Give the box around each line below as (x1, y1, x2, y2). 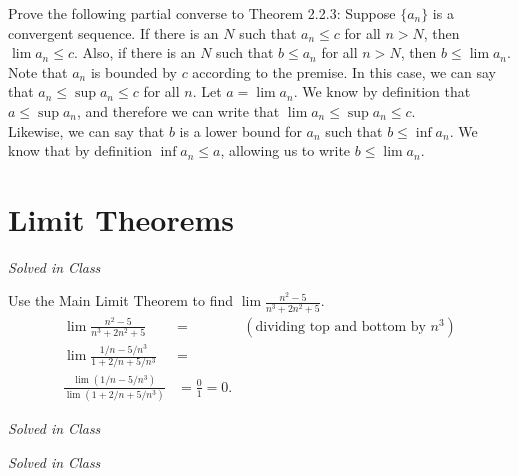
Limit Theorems (8, 198, 235, 239)
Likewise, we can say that (8, 120, 165, 141)
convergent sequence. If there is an (8, 22, 219, 43)
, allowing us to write (220, 140, 351, 161)
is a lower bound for (179, 120, 302, 141)
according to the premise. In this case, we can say (192, 61, 497, 82)
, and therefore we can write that (76, 100, 280, 121)
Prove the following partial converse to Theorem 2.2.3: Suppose (8, 3, 396, 23)
